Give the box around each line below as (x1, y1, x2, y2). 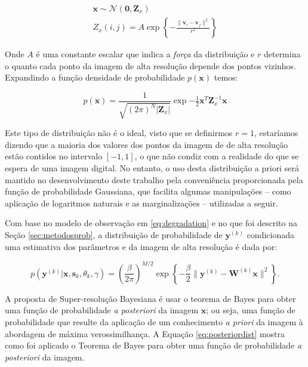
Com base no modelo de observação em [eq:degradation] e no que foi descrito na (5, 217, 297, 229)
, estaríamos (254, 127, 298, 139)
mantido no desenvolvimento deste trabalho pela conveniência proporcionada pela (5, 173, 303, 186)
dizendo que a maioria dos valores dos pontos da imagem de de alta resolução (5, 138, 288, 150)
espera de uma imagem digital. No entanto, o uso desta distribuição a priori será (5, 162, 299, 174)
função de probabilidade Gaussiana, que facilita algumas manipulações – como (5, 185, 291, 198)
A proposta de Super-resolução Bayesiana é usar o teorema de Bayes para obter (5, 292, 296, 304)
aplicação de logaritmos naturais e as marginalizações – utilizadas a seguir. (5, 196, 278, 209)
